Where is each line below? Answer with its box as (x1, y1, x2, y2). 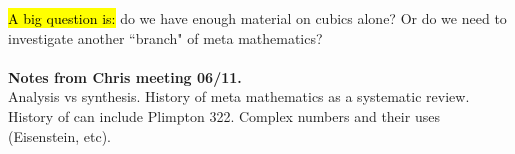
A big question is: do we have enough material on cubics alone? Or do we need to (8, 8, 507, 28)
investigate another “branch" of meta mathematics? (8, 27, 323, 48)
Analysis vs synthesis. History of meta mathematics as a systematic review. (8, 86, 470, 107)
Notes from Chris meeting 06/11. (8, 66, 242, 87)
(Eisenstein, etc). (8, 125, 112, 146)
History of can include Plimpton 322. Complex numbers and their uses (8, 105, 440, 126)
